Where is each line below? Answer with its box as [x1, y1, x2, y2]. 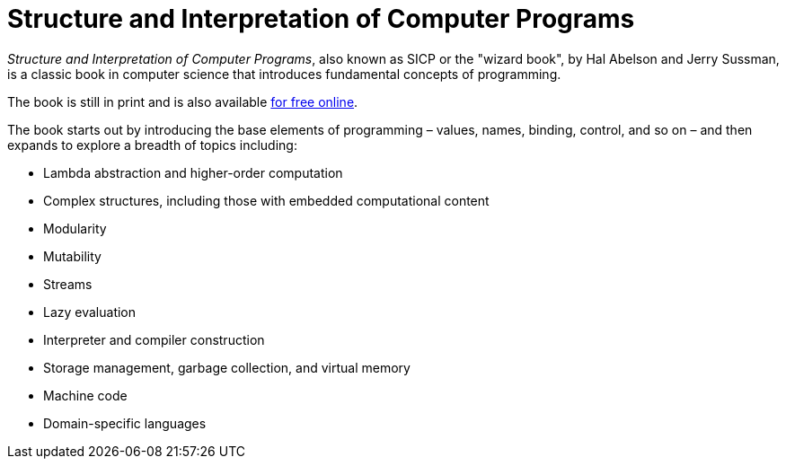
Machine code [43, 387, 128, 403]
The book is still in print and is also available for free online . [7, 93, 358, 110]
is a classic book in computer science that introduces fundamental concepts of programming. [7, 66, 561, 82]
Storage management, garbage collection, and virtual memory [43, 359, 411, 375]
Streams [43, 276, 93, 292]
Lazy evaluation [43, 303, 137, 320]
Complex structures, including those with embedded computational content [43, 192, 490, 208]
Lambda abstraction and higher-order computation [43, 164, 343, 180]
